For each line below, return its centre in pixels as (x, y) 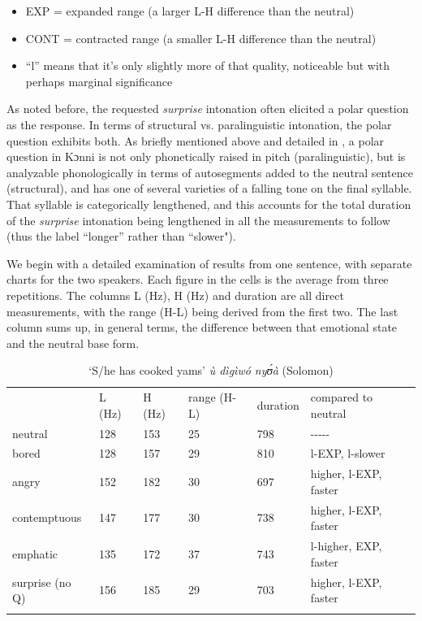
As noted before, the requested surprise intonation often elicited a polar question (208, 109)
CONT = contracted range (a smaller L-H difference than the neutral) (201, 38)
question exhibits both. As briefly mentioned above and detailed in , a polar (196, 140)
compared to (342, 397)
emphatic (35, 553)
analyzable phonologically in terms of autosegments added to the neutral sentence (210, 172)
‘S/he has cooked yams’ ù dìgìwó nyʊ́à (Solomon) (211, 370)
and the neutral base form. (73, 343)
